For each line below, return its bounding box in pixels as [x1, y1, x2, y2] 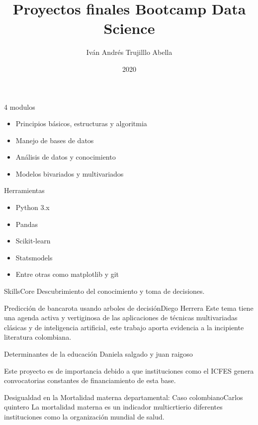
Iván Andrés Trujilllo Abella [86, 47, 172, 57]
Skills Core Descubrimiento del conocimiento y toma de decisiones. [4, 286, 205, 296]
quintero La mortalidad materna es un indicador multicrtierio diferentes [4, 402, 223, 412]
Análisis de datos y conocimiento [15, 152, 116, 162]
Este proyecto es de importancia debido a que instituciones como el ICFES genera [4, 365, 254, 376]
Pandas [15, 218, 38, 229]
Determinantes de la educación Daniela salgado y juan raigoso [4, 349, 193, 359]
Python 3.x [15, 202, 50, 212]
